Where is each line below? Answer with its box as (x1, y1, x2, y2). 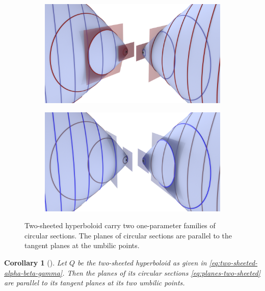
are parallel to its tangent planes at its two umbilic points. (4, 277, 185, 288)
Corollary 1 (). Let (4, 257, 67, 268)
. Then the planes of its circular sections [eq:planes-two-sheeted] (62, 267, 261, 278)
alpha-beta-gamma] (4, 267, 63, 278)
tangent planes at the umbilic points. (24, 240, 140, 251)
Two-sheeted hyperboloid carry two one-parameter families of (24, 220, 216, 231)
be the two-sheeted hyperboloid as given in (77, 257, 207, 268)
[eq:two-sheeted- (209, 257, 258, 268)
